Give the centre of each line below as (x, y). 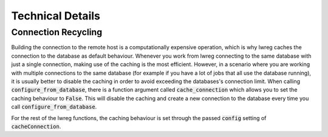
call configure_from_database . (54, 107)
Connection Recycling (57, 32)
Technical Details (56, 16)
